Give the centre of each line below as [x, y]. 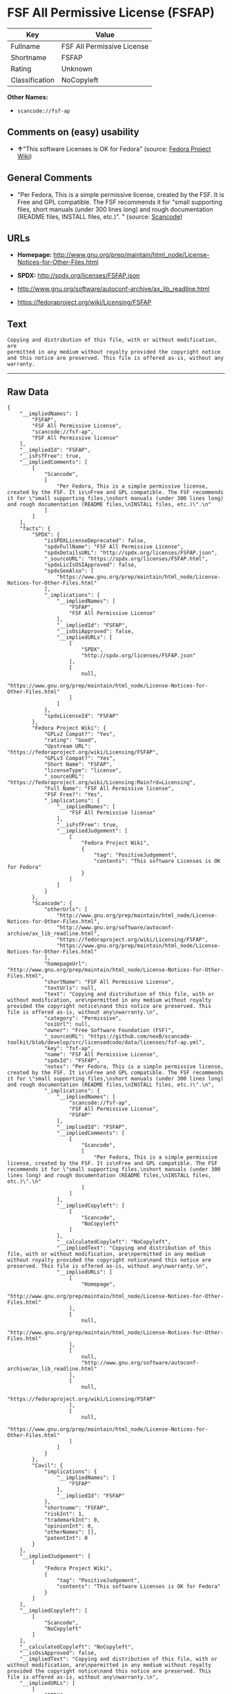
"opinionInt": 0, [69, 1526]
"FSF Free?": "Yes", [74, 794]
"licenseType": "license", [83, 770]
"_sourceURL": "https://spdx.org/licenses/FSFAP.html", [126, 559]
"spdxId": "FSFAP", [72, 1060]
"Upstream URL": [67, 746]
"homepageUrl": [66, 964]
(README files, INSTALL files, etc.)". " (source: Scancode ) [100, 216]
